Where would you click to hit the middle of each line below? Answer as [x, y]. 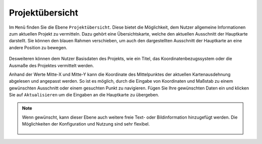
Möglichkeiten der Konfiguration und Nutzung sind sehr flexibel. [86, 124]
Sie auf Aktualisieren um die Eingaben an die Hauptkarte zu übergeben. [84, 95]
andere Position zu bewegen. [38, 47]
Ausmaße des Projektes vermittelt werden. [51, 65]
